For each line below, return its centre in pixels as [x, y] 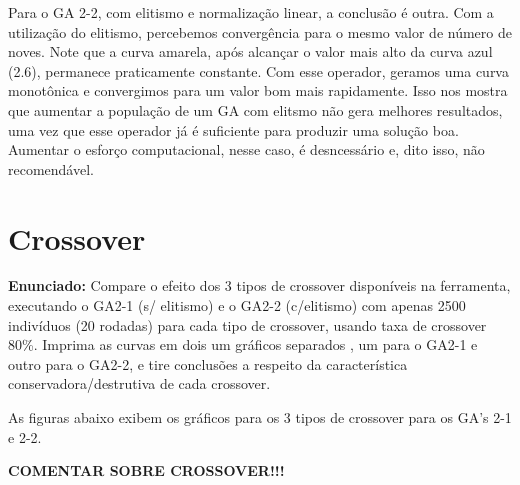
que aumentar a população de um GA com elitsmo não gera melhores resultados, [255, 109]
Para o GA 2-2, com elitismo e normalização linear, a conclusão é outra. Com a [251, 12]
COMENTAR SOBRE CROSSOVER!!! [146, 470]
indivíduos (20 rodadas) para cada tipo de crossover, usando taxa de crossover [247, 324]
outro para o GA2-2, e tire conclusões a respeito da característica [208, 363]
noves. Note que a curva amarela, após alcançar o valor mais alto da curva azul [250, 51]
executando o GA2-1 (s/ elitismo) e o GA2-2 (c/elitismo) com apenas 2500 [237, 305]
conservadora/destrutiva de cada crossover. [139, 383]
